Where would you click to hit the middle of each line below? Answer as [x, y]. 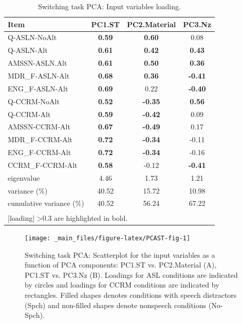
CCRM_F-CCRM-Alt [43, 165]
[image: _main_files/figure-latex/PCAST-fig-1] [108, 238]
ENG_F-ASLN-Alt [38, 88]
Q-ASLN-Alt [28, 50]
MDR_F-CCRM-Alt [40, 139]
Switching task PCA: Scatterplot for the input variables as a [120, 254]
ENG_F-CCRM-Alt [40, 152]
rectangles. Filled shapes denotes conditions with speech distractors [131, 295]
